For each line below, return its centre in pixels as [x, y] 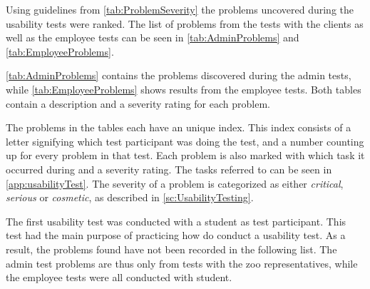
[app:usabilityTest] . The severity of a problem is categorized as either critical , [175, 183]
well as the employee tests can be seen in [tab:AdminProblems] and [153, 37]
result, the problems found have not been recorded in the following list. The [171, 249]
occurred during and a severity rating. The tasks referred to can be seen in [169, 169]
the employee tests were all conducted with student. [119, 277]
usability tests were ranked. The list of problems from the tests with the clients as [185, 23]
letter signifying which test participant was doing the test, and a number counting [185, 141]
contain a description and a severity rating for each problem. [138, 103]
